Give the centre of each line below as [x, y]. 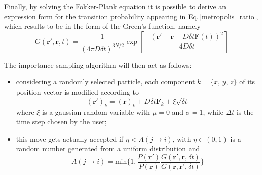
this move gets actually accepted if [70, 138]
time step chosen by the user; [61, 122]
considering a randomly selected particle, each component [105, 82]
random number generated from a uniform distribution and [108, 148]
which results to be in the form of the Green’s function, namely [102, 26]
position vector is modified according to [77, 91]
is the [245, 112]
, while [213, 112]
